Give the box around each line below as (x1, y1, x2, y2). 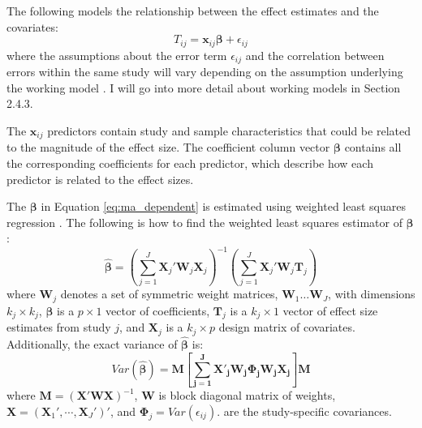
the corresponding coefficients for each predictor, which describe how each (6, 154, 373, 171)
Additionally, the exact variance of (6, 336, 178, 353)
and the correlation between (245, 46, 385, 63)
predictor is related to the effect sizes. (6, 170, 194, 187)
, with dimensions (328, 285, 416, 302)
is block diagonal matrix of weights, (158, 387, 336, 404)
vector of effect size (282, 302, 378, 319)
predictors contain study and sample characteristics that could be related (47, 122, 411, 139)
